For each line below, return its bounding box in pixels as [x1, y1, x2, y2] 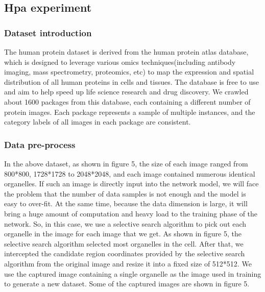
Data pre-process [4, 138, 76, 151]
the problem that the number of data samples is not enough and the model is [4, 188, 246, 199]
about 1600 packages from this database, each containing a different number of [4, 96, 251, 107]
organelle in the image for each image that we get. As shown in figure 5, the [4, 228, 242, 239]
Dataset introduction [4, 26, 92, 39]
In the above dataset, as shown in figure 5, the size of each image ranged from [4, 158, 248, 168]
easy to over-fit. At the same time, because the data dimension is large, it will [4, 198, 248, 209]
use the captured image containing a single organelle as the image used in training [4, 268, 261, 279]
